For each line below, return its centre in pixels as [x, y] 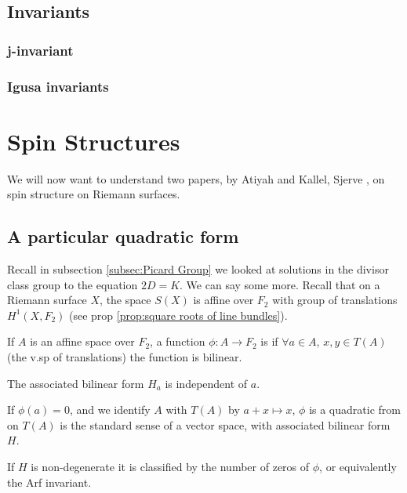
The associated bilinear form [76, 383]
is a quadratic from [355, 410]
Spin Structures [94, 141]
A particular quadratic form [123, 236]
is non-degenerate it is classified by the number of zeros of [170, 466]
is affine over [223, 300]
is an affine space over [82, 341]
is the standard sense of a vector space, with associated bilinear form [225, 424]
